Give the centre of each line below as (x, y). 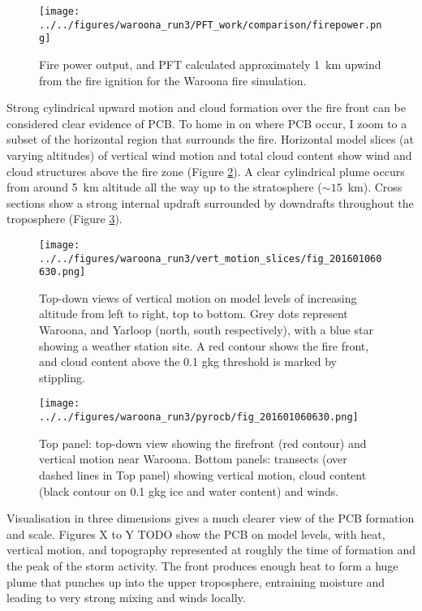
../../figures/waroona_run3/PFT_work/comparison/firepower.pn (211, 25)
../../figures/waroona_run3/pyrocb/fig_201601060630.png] (199, 417)
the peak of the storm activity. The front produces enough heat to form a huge (202, 565)
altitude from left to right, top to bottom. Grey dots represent (194, 314)
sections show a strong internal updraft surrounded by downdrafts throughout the (210, 202)
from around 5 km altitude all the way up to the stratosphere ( (164, 187)
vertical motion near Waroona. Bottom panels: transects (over (193, 459)
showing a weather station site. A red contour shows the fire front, (204, 345)
